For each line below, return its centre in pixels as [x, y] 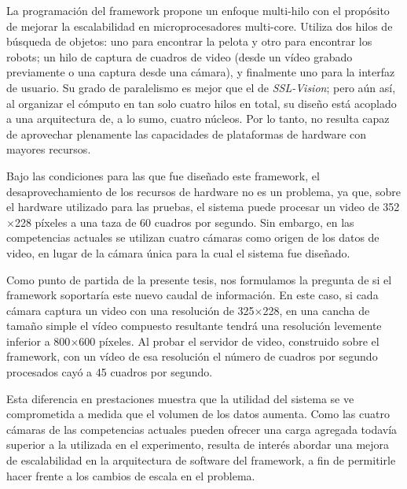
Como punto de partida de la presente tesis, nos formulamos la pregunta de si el [199, 279]
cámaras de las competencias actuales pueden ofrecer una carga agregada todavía [202, 429]
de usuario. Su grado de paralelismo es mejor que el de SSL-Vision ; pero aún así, [201, 87]
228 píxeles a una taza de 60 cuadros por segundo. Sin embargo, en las [184, 222]
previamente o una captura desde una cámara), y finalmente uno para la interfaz [201, 72]
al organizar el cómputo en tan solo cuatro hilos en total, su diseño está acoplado [202, 103]
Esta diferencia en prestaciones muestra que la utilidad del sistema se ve [180, 398]
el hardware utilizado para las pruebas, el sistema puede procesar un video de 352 [203, 207]
